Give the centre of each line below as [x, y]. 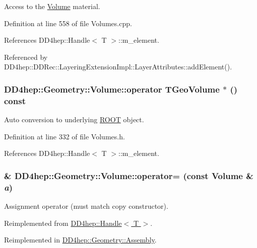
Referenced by [26, 57]
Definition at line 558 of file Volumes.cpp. [68, 23]
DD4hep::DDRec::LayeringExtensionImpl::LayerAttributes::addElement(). [118, 67]
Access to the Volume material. [52, 6]
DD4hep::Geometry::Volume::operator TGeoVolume [112, 89]
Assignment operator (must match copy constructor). [86, 206]
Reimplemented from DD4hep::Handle [63, 223]
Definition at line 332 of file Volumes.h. [65, 136]
